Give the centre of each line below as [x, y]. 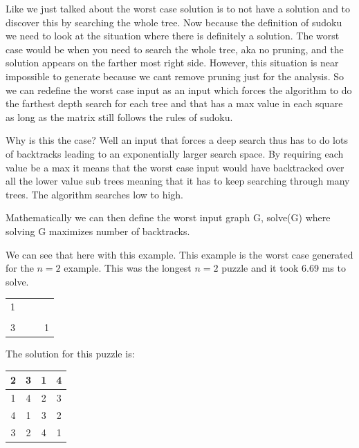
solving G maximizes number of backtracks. [98, 231]
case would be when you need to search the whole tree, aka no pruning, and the [175, 49]
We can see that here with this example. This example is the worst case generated [179, 254]
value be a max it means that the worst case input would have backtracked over [175, 167]
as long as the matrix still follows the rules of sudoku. [119, 116]
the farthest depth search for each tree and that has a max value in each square [174, 103]
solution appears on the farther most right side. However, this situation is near [172, 63]
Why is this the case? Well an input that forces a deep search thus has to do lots [177, 140]
